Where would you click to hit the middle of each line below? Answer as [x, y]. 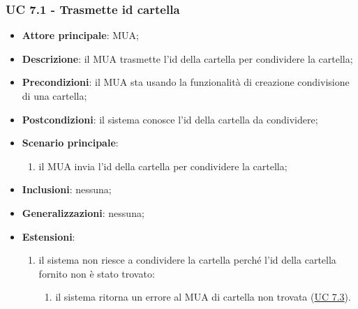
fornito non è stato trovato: [97, 273]
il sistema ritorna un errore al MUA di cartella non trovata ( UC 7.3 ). [203, 297]
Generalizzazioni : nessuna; [83, 212]
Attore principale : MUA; [80, 35]
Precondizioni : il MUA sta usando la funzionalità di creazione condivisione [186, 82]
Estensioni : [49, 236]
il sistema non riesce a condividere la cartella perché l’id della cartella [187, 260]
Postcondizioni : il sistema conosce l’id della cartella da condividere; [170, 119]
